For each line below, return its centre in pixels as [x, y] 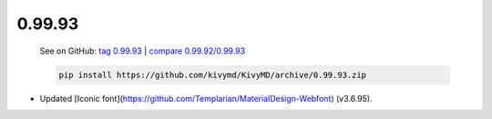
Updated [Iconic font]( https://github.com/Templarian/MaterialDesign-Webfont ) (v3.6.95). [206, 98]
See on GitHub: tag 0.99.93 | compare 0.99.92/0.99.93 [143, 51]
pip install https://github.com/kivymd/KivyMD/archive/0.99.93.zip [213, 74]
